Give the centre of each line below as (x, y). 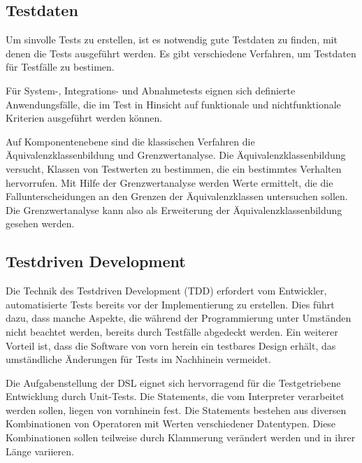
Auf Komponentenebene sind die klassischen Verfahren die (130, 141)
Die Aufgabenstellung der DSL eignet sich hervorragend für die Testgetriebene (173, 382)
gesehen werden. (40, 223)
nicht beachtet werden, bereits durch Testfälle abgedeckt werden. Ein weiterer (172, 331)
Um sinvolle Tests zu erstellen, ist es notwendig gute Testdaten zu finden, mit (172, 40)
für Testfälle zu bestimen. (60, 67)
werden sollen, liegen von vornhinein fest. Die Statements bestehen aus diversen (176, 409)
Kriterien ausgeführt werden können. (84, 118)
